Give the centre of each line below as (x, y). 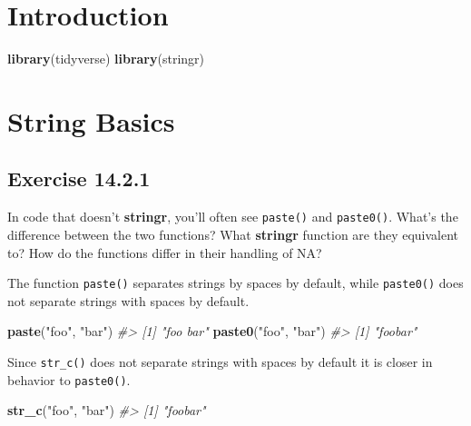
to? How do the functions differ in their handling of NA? (165, 252)
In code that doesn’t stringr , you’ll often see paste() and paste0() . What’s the (233, 217)
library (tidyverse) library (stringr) (106, 59)
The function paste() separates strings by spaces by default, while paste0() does (235, 283)
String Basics (91, 120)
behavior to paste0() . (69, 379)
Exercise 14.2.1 (79, 178)
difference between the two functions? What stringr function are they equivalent (233, 234)
